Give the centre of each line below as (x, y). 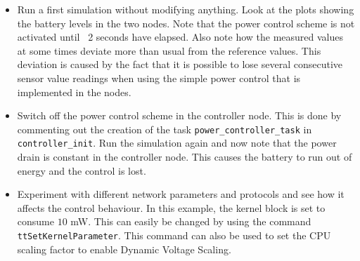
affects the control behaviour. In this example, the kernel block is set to (171, 207)
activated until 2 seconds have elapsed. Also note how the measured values (180, 37)
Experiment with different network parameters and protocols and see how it (181, 194)
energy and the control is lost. (82, 170)
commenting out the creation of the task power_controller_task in (165, 129)
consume (36, 221)
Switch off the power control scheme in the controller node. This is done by (179, 115)
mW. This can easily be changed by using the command (191, 221)
